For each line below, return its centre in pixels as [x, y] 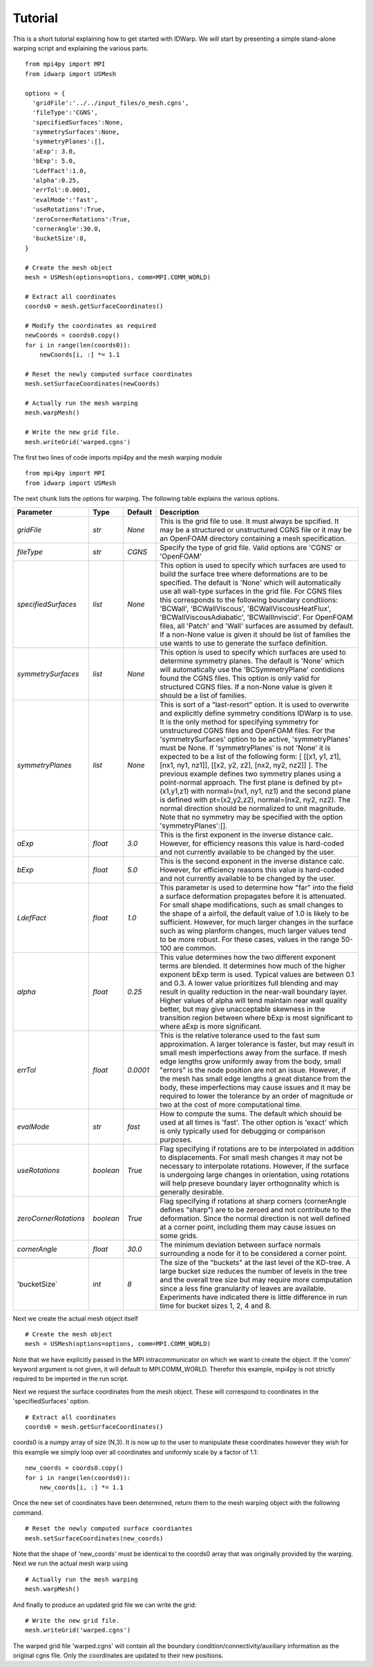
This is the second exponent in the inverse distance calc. [252, 861]
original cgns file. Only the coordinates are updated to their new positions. [118, 1656]
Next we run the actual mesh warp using [70, 1563]
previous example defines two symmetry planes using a [250, 774]
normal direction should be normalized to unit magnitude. [253, 808]
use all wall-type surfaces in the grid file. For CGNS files [251, 591]
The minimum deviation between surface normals [240, 1244]
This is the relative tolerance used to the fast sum [240, 1035]
